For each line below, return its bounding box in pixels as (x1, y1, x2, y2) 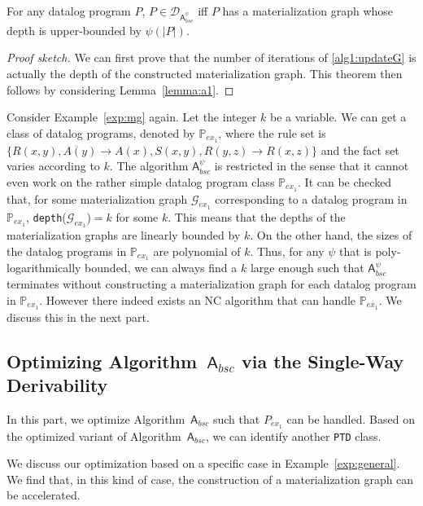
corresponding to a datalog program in (215, 190, 408, 207)
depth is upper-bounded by (7, 21, 142, 38)
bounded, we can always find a (85, 259, 238, 276)
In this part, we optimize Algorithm (7, 410, 185, 427)
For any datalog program (7, 2, 131, 19)
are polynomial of (153, 242, 241, 259)
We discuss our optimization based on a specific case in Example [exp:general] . (7, 455, 400, 472)
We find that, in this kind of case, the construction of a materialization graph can (7, 470, 414, 487)
